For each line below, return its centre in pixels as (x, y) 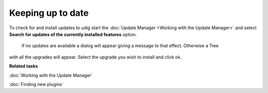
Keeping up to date (49, 13)
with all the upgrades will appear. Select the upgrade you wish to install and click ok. (96, 57)
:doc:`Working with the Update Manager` (51, 75)
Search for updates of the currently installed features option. (73, 34)
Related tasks (24, 66)
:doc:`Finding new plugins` (36, 84)
